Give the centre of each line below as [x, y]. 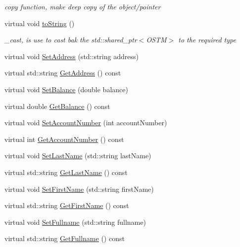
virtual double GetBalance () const [57, 106]
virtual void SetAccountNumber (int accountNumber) [86, 123]
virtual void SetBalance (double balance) [66, 89]
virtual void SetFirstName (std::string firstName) [79, 189]
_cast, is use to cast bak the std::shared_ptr [71, 40]
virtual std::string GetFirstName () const [67, 205]
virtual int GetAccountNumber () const [64, 139]
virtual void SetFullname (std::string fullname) [75, 222]
